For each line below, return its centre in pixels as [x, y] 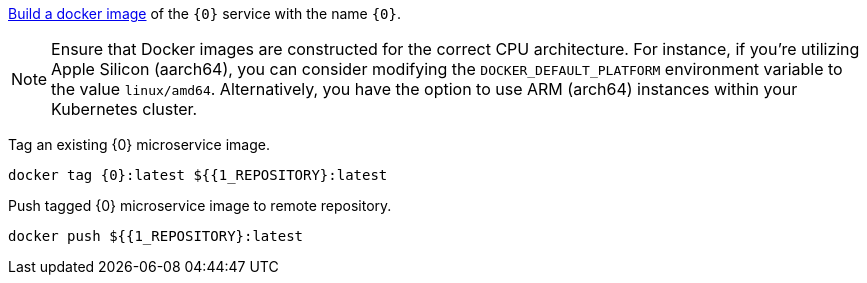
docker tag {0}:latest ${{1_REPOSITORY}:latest [198, 175]
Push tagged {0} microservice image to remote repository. [200, 205]
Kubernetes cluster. [124, 109]
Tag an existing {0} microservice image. [139, 144]
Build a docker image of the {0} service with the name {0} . [204, 13]
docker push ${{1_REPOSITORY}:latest [156, 236]
